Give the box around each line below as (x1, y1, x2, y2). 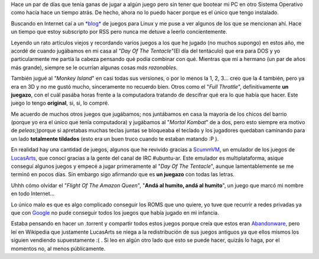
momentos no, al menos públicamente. (11, 245, 106, 252)
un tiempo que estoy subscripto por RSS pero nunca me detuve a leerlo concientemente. (11, 28, 227, 35)
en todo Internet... (11, 190, 55, 198)
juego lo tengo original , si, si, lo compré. (11, 99, 109, 106)
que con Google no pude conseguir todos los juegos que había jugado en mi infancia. (11, 209, 219, 216)
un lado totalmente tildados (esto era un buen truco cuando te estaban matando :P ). (11, 135, 219, 142)
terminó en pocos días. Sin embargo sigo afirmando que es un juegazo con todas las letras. (11, 171, 235, 178)
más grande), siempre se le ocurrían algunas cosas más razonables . (11, 64, 178, 71)
